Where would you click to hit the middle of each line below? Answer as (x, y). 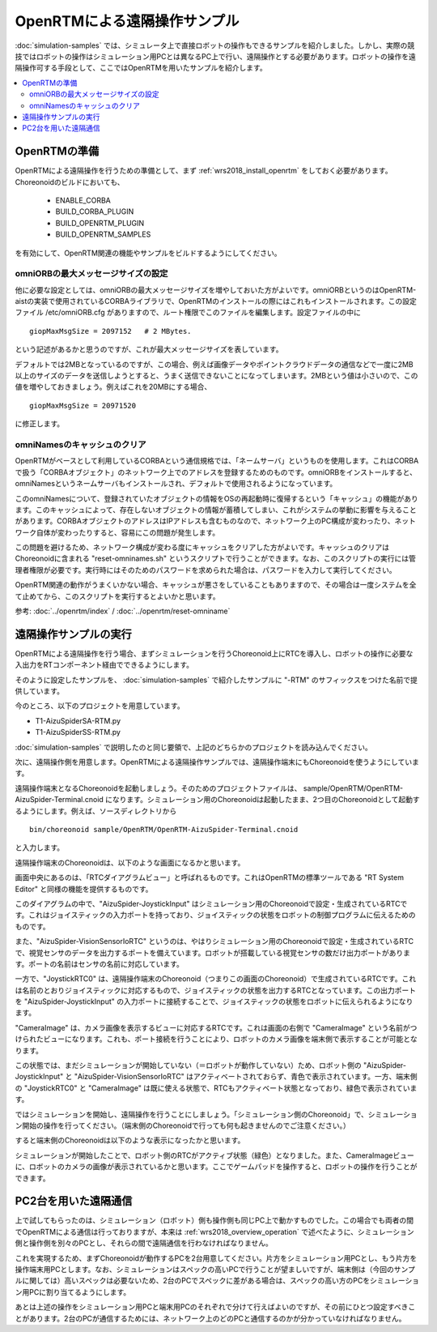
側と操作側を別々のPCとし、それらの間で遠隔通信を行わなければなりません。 (144, 1243)
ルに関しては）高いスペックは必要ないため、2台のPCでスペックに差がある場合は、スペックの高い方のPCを (193, 1281)
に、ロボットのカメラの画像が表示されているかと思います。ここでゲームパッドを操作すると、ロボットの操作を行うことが (216, 1167)
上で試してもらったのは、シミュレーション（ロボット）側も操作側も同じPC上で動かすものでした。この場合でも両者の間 (214, 1220)
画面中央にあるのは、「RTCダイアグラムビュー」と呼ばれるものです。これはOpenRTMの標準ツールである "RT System (210, 877)
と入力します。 (40, 847)
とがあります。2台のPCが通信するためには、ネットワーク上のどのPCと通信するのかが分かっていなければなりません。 (210, 1318)
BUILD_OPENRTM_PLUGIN (100, 223)
